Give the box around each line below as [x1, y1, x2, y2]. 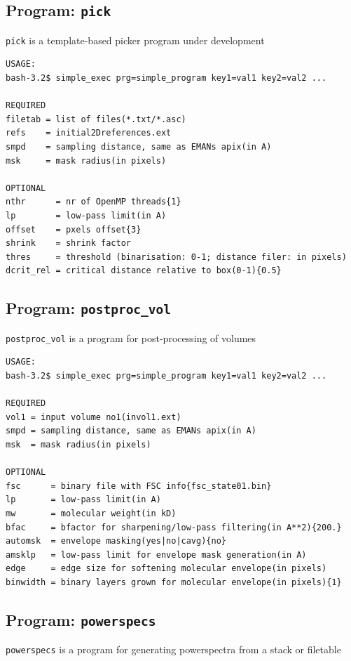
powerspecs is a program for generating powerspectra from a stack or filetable [6, 642, 341, 657]
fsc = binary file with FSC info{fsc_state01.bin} [6, 480, 272, 491]
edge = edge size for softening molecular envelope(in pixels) [6, 563, 327, 574]
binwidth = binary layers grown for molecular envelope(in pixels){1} [6, 577, 342, 587]
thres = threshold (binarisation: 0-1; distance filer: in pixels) [6, 251, 347, 262]
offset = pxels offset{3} [6, 224, 142, 235]
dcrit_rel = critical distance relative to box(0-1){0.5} [6, 266, 282, 276]
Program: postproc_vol [6, 297, 172, 319]
